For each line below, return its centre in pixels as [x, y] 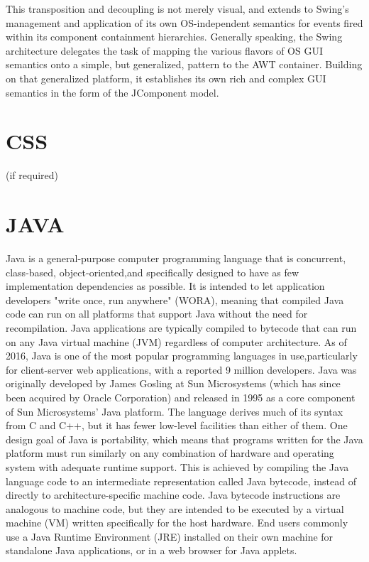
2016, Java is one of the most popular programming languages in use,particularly [182, 356]
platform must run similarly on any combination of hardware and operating [170, 453]
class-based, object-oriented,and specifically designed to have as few [153, 272]
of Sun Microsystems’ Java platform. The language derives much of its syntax [175, 411]
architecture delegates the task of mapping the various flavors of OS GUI [164, 50]
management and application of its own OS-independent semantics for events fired [184, 22]
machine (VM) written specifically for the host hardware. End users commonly [177, 523]
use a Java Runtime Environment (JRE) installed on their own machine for [170, 536]
